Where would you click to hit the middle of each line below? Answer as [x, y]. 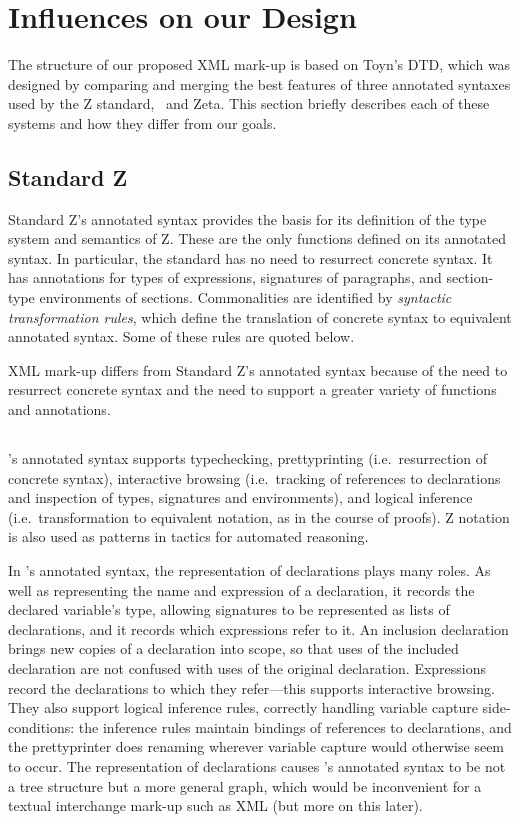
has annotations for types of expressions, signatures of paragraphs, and [225, 277]
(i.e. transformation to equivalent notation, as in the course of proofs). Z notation [259, 516]
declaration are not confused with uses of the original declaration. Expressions [247, 667]
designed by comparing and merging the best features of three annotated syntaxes [259, 83]
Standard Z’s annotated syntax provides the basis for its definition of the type [247, 218]
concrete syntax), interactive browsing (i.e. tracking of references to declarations [254, 477]
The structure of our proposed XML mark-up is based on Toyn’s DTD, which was [259, 64]
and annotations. [59, 409]
